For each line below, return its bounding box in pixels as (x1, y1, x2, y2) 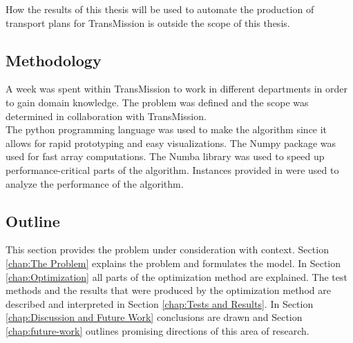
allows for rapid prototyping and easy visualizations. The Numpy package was (6, 135, 336, 150)
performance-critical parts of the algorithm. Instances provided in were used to (6, 162, 339, 177)
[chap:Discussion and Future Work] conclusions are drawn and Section (6, 310, 303, 324)
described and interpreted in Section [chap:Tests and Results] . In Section (6, 296, 314, 311)
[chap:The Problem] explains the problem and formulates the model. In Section (6, 255, 341, 270)
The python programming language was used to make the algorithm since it (6, 122, 327, 137)
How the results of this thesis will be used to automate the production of (6, 2, 314, 16)
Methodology (6, 49, 102, 70)
